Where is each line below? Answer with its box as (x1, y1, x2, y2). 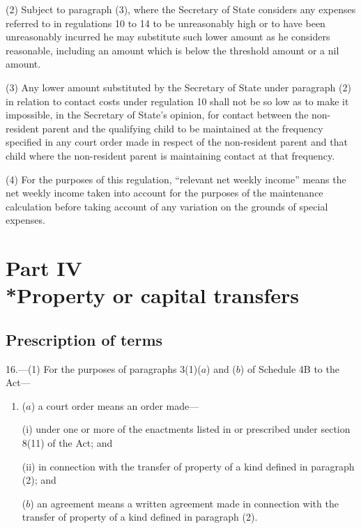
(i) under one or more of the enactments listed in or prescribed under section (22, 422, 351, 436)
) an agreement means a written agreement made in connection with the (30, 496, 339, 510)
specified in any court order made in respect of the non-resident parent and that (6, 135, 348, 149)
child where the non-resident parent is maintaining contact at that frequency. (6, 148, 335, 162)
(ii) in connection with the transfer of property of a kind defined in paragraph (22, 459, 355, 473)
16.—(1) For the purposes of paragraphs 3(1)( (6, 361, 201, 376)
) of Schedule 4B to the (240, 361, 339, 376)
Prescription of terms (6, 328, 163, 350)
